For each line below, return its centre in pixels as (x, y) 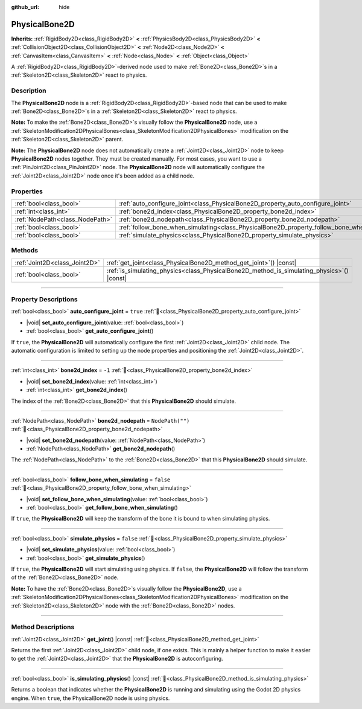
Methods (25, 251)
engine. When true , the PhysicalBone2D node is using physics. (91, 698)
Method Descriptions (43, 627)
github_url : (25, 7)
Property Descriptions (44, 299)
